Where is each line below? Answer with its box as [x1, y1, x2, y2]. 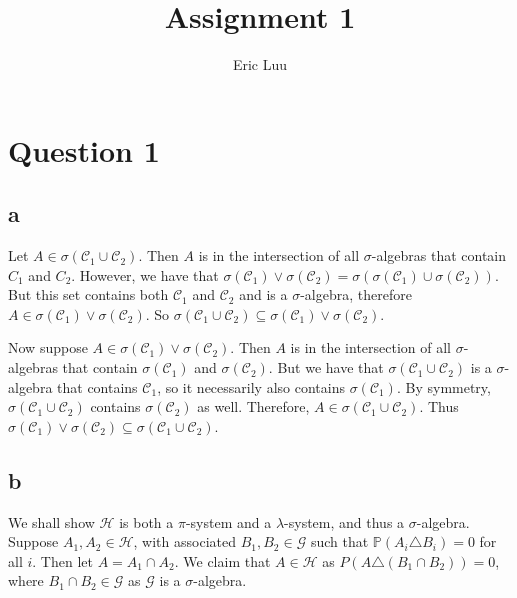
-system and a [185, 511, 272, 532]
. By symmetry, [396, 376, 491, 397]
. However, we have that [71, 264, 219, 285]
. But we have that [268, 357, 384, 378]
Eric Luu [232, 54, 288, 75]
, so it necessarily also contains [157, 376, 345, 397]
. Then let [32, 550, 93, 571]
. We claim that [174, 550, 271, 571]
